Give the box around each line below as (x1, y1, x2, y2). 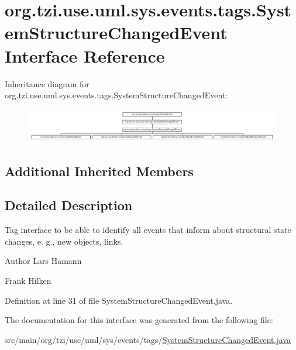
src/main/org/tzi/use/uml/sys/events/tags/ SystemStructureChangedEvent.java (5, 333, 291, 345)
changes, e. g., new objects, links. (5, 235, 123, 247)
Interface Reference (5, 43, 165, 67)
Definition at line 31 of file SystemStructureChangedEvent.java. (5, 294, 233, 306)
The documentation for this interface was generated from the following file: (5, 314, 273, 326)
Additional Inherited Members (5, 162, 194, 180)
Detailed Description (5, 196, 133, 214)
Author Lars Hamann (5, 255, 82, 267)
